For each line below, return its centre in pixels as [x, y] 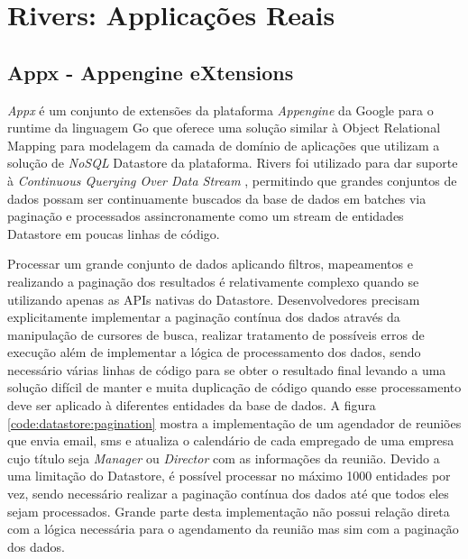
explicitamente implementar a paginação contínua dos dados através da [204, 317]
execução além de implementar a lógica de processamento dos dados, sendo [214, 352]
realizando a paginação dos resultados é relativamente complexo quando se [213, 281]
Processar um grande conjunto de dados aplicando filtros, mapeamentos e [210, 264]
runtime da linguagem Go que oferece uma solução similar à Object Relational [224, 128]
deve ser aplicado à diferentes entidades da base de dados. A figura [192, 405]
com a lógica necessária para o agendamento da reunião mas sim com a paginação [233, 529]
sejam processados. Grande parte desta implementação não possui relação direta [229, 511]
